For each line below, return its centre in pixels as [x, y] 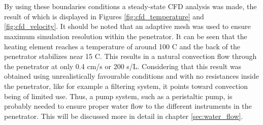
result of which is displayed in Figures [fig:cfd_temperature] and [104, 16]
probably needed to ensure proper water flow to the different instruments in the [128, 106]
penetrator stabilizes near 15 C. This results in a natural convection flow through [130, 56]
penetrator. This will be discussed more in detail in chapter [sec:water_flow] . [124, 116]
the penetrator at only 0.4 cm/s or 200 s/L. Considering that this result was [123, 66]
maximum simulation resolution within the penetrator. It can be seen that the [126, 36]
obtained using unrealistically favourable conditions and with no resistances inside [131, 76]
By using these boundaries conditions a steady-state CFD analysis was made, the [130, 6]
